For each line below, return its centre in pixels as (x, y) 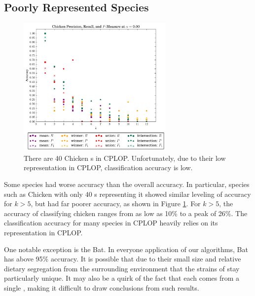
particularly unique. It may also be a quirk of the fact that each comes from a (122, 278)
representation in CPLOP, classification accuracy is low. (108, 167)
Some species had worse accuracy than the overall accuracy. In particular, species (127, 184)
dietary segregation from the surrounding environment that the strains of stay (122, 268)
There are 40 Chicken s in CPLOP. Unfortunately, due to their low (125, 158)
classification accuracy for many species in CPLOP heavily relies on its (111, 223)
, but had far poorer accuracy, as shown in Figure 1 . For (116, 203)
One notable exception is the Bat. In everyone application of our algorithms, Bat (126, 249)
